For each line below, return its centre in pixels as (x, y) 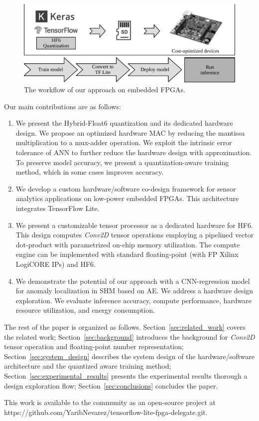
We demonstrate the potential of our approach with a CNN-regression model (133, 281)
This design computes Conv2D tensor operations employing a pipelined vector (135, 235)
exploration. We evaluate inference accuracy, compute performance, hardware (133, 300)
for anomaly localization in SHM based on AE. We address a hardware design (134, 291)
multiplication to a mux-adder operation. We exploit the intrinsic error (124, 142)
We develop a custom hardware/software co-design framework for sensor (126, 188)
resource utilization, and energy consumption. (85, 310)
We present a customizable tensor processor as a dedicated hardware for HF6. (134, 225)
